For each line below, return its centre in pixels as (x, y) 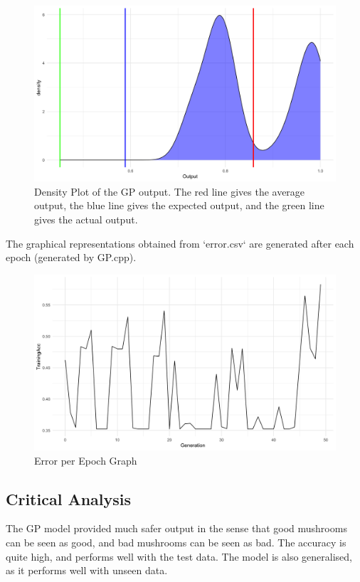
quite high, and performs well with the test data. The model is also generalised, (179, 556)
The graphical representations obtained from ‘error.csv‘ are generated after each (180, 243)
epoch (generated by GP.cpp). (71, 257)
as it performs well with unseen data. (87, 570)
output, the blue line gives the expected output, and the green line (179, 205)
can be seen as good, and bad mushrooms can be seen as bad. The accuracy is (176, 542)
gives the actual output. (86, 219)
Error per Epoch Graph (86, 460)
